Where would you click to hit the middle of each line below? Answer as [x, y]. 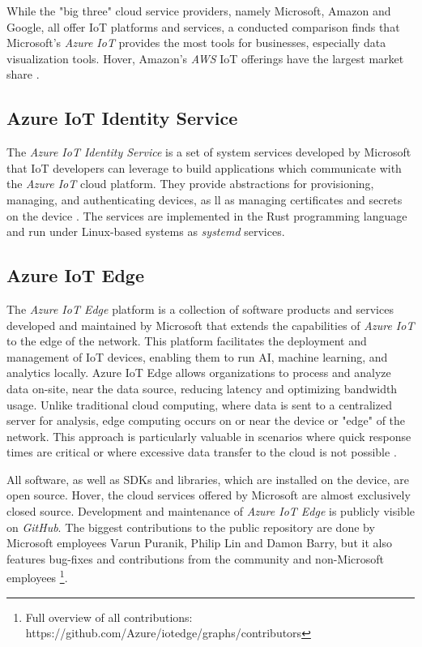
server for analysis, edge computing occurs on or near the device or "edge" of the [206, 420]
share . [23, 74]
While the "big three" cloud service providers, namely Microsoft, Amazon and [199, 11]
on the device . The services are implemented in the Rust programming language [207, 215]
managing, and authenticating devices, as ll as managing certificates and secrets [205, 199]
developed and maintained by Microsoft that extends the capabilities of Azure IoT [211, 325]
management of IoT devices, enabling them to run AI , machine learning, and [197, 356]
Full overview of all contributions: [109, 617]
